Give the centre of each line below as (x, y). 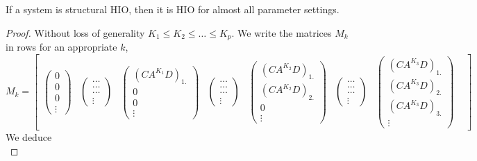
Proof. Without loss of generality (75, 32)
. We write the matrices (282, 32)
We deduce (29, 137)
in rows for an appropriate (61, 47)
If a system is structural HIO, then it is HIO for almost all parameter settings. (173, 9)
